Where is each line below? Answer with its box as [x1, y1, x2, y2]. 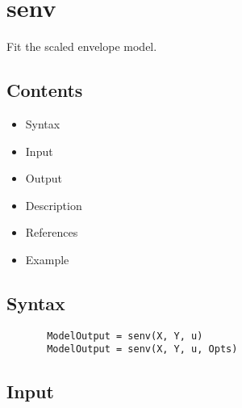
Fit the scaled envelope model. [6, 38, 157, 55]
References [25, 224, 78, 241]
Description [25, 196, 82, 213]
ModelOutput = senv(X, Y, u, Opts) [47, 343, 238, 355]
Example [25, 250, 69, 267]
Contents [6, 78, 83, 103]
